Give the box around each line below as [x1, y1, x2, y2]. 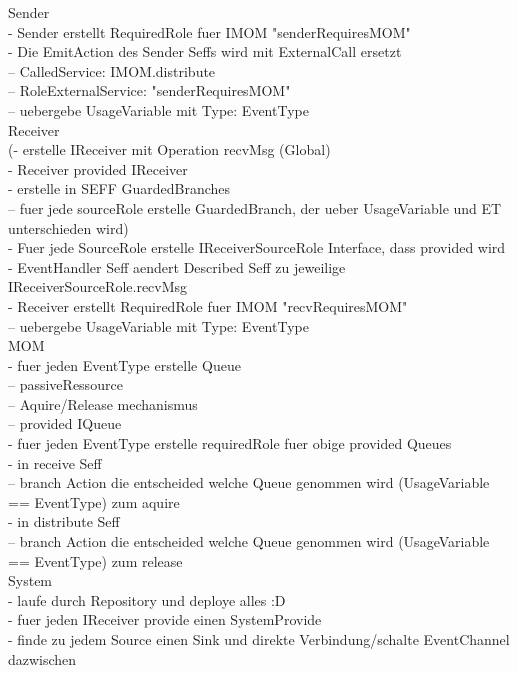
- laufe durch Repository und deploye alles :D [8, 589, 286, 610]
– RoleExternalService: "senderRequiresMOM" [8, 80, 291, 101]
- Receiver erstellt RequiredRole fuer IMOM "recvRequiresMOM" [8, 295, 408, 316]
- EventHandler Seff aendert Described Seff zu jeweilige [8, 256, 346, 277]
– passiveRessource [8, 374, 123, 395]
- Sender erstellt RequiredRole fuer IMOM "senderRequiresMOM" [8, 21, 411, 42]
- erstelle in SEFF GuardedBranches [8, 178, 231, 199]
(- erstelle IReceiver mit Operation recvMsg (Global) [8, 139, 331, 160]
